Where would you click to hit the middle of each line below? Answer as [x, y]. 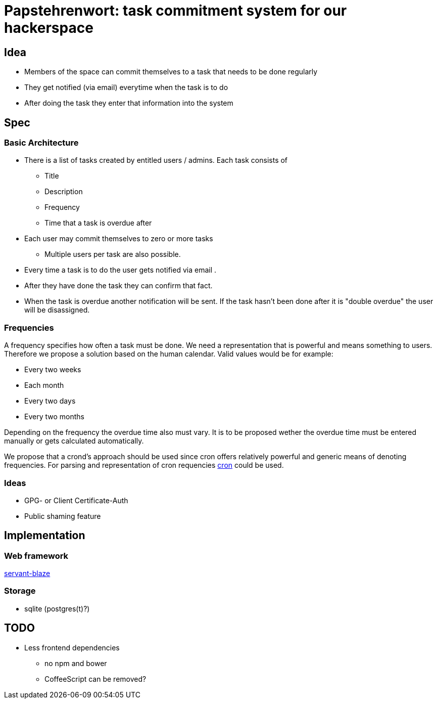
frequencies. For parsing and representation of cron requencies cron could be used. [144, 465]
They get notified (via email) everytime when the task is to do [126, 87]
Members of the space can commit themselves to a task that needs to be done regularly [171, 72]
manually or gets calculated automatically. [74, 441]
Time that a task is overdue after [98, 223]
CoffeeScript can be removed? [95, 679]
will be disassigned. [57, 310]
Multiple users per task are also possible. [113, 254]
